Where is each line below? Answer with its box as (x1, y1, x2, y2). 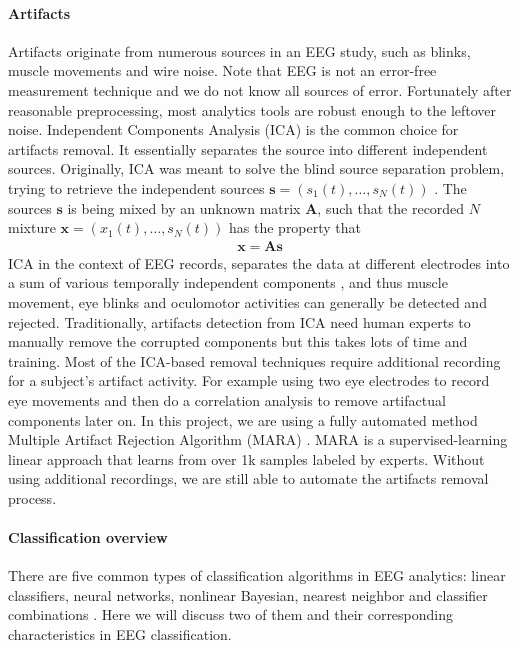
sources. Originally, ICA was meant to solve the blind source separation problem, (8, 158, 505, 179)
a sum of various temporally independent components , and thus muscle (8, 272, 448, 293)
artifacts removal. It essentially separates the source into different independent (8, 138, 488, 159)
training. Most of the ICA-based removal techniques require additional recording (8, 350, 501, 371)
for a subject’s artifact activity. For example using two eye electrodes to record (8, 370, 490, 391)
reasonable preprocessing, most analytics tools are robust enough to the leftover (8, 99, 497, 120)
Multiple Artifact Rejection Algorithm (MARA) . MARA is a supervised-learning (8, 429, 508, 450)
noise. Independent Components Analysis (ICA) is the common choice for (8, 119, 459, 140)
